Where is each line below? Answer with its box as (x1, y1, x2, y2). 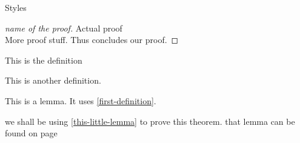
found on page (5, 127, 58, 139)
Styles (5, 1, 27, 13)
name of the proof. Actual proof (5, 21, 122, 34)
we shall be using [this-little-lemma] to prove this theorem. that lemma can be (5, 115, 295, 127)
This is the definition (5, 53, 82, 66)
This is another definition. (5, 74, 101, 87)
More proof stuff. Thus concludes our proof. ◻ (5, 33, 179, 46)
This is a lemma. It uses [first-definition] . (5, 94, 156, 107)
